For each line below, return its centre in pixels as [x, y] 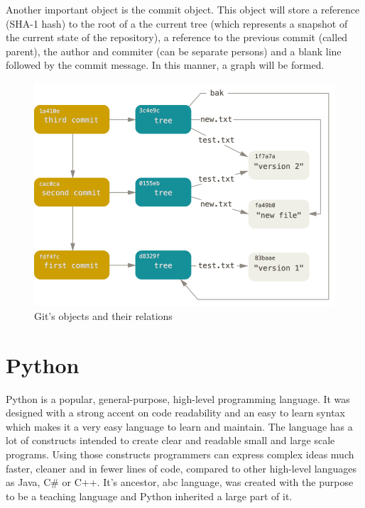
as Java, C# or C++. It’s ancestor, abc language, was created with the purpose [180, 482]
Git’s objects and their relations [103, 315]
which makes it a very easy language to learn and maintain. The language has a [179, 426]
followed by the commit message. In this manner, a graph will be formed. [165, 65]
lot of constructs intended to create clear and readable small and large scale [170, 440]
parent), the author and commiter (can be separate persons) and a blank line [174, 51]
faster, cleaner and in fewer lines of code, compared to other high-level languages [181, 468]
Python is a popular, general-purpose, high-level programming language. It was [178, 398]
